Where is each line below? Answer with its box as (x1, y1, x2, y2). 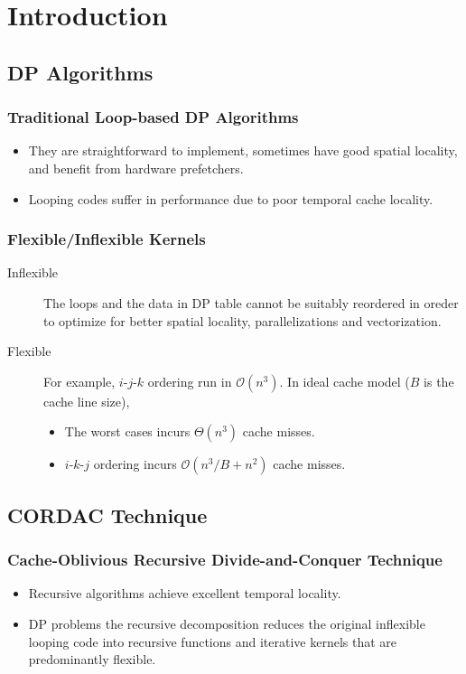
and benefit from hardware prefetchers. (28, 158, 244, 177)
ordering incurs (93, 454, 177, 473)
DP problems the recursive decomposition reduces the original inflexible (28, 613, 425, 632)
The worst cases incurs (64, 422, 191, 441)
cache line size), (43, 391, 130, 410)
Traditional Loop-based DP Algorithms (7, 106, 299, 128)
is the (424, 371, 454, 390)
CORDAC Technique (7, 501, 208, 529)
